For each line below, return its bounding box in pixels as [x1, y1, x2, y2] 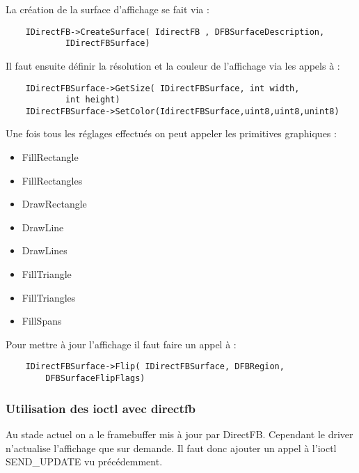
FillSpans [22, 313, 62, 328]
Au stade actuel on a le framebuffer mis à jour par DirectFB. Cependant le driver [6, 426, 353, 441]
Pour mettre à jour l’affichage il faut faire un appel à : [6, 336, 237, 351]
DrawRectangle [22, 196, 87, 211]
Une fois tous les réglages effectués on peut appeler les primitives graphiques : [6, 126, 337, 141]
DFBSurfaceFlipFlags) [45, 373, 145, 384]
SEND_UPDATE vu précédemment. [6, 454, 163, 469]
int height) [65, 95, 120, 105]
